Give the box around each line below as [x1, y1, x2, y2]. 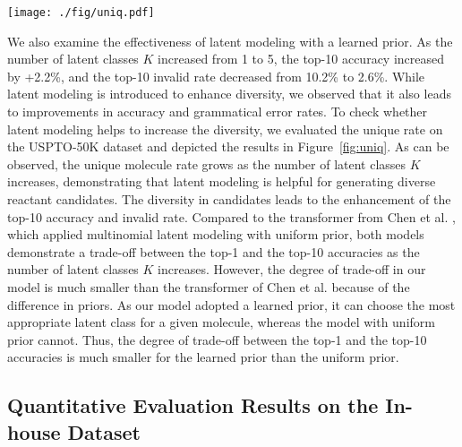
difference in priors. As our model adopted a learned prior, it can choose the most [7, 295, 456, 314]
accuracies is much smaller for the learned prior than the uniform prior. [7, 348, 399, 366]
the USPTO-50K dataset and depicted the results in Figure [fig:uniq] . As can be [7, 137, 449, 156]
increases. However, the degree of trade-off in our [158, 260, 426, 279]
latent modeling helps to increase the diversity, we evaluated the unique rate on [7, 119, 443, 138]
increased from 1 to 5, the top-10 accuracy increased [158, 49, 445, 68]
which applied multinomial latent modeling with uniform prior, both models [7, 225, 424, 244]
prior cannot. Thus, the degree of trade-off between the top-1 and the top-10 [7, 330, 427, 348]
